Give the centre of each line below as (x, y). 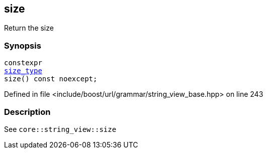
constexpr (23, 63)
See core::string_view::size (60, 129)
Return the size (29, 28)
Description (27, 112)
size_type (23, 71)
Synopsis (23, 45)
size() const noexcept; (51, 79)
